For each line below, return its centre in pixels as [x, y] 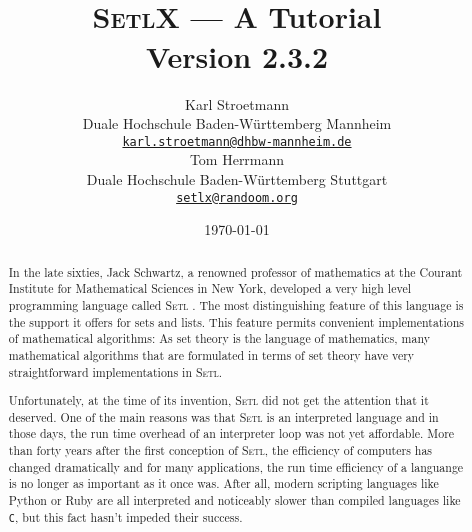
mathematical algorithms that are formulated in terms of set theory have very [211, 354]
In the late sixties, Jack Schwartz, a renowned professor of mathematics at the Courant [235, 271]
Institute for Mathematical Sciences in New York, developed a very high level [209, 288]
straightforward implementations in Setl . [115, 371]
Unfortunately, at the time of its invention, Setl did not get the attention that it [218, 400]
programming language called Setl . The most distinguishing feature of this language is [236, 304]
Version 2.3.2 [237, 55]
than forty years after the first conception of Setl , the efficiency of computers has [220, 450]
